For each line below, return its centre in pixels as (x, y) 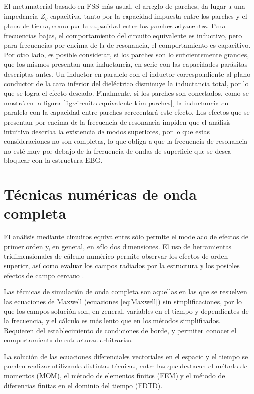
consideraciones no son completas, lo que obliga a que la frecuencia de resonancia (126, 141)
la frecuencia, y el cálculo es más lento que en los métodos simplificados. (112, 321)
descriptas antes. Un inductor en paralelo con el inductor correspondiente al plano (127, 74)
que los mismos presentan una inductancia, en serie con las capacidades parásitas (126, 64)
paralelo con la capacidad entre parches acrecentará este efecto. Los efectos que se (127, 112)
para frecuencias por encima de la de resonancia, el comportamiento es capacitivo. (127, 45)
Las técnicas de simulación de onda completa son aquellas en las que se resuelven (126, 292)
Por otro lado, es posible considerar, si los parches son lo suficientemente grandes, (127, 54)
